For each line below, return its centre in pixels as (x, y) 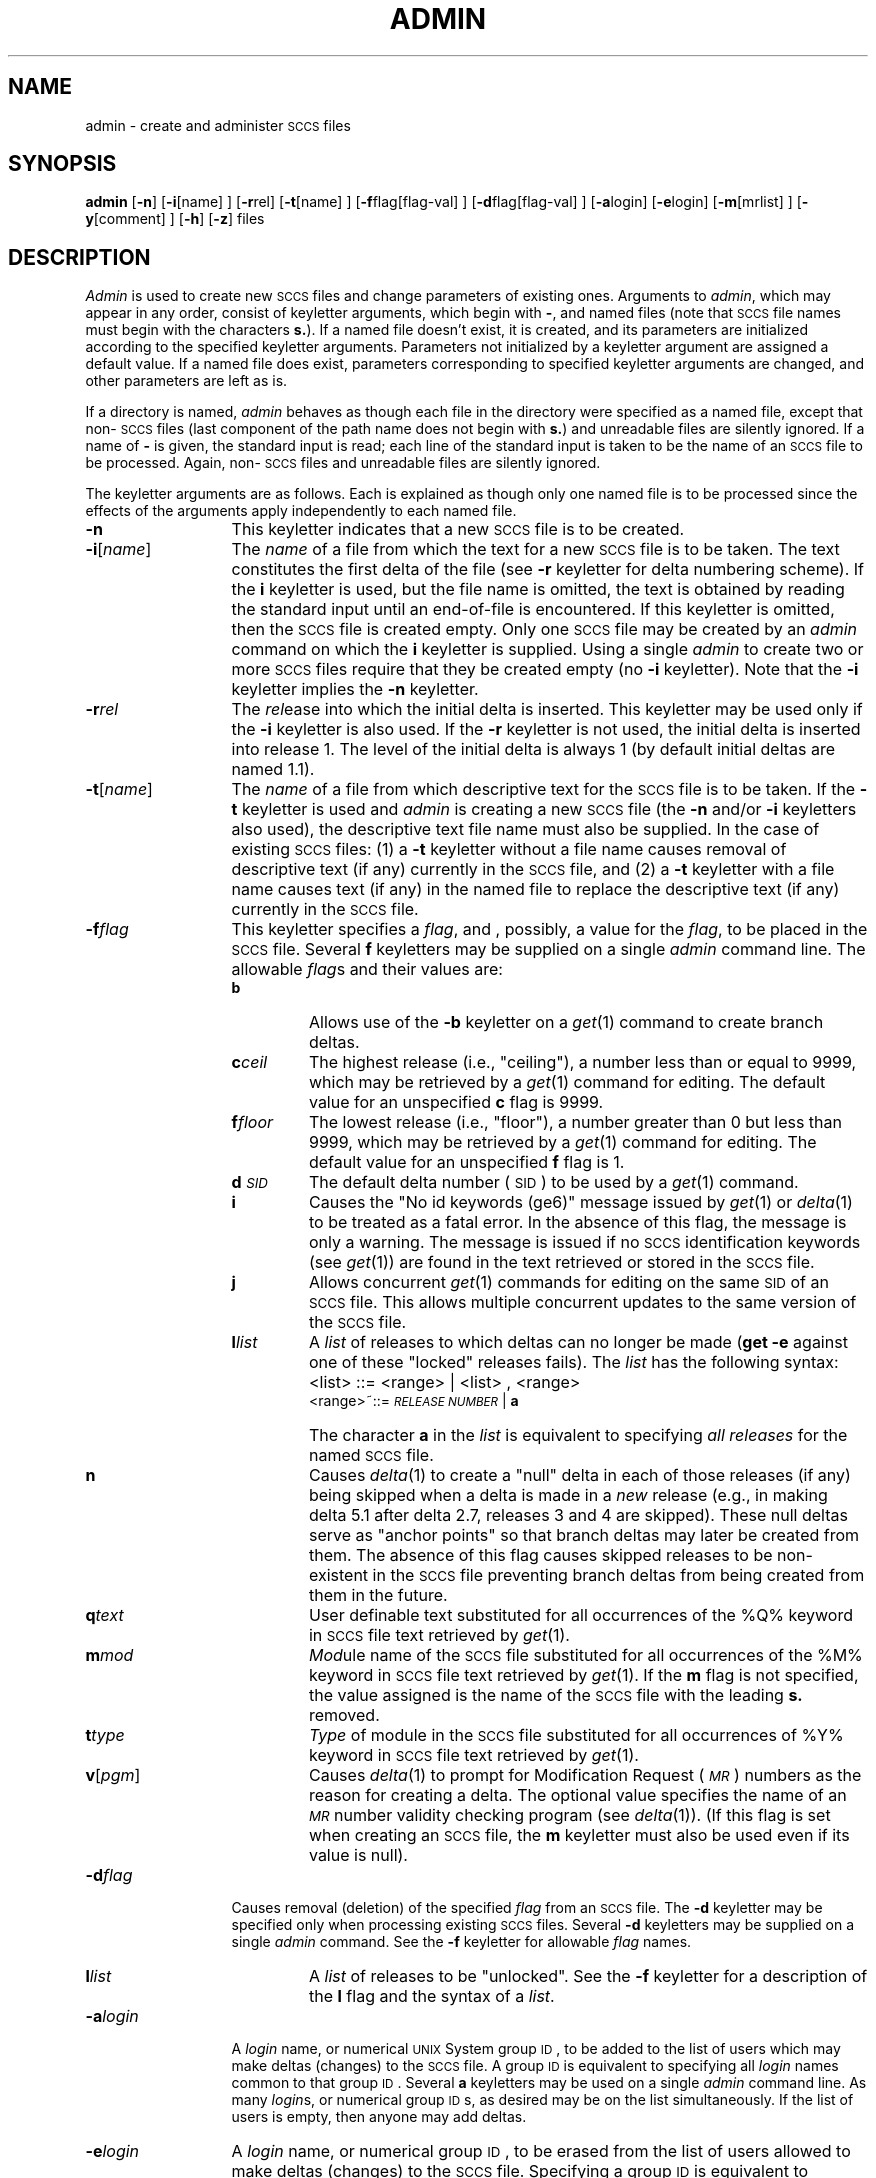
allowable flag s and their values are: (367, 969)
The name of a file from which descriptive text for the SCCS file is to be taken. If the (543, 789)
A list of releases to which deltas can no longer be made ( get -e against (578, 1342)
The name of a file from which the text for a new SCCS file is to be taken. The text (535, 549)
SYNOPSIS (62, 164)
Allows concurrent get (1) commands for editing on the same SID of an (568, 1282)
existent (338, 1575)
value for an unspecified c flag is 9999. (456, 1102)
